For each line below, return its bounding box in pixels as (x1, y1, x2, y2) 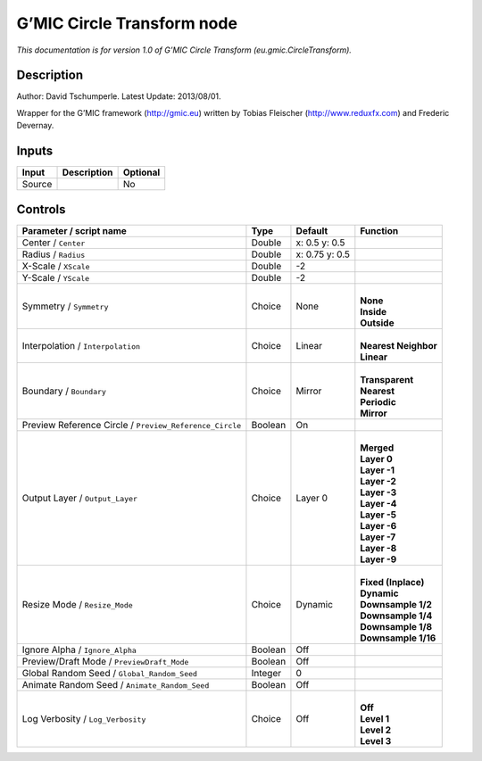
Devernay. (16, 120, 54, 131)
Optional (122, 166, 161, 178)
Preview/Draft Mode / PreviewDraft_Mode (21, 655, 189, 667)
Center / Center (21, 236, 86, 249)
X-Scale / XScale (21, 260, 90, 272)
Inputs (16, 144, 54, 159)
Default (295, 224, 328, 236)
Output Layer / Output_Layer (21, 492, 138, 504)
